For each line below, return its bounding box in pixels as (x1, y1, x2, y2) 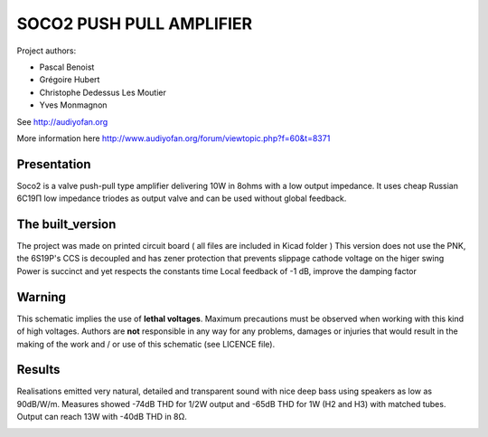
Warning (16, 290, 67, 305)
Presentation (16, 157, 91, 172)
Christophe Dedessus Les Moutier (39, 87, 166, 98)
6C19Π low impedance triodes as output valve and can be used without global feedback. (16, 193, 347, 204)
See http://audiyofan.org (16, 116, 108, 127)
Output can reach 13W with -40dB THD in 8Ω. (16, 412, 187, 423)
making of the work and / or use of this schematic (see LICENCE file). (16, 338, 276, 349)
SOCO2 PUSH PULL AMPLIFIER (16, 14, 253, 33)
